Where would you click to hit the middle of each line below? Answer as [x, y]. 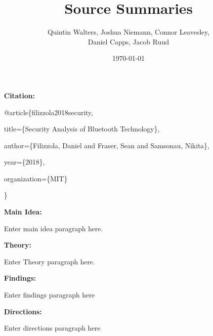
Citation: [20, 95]
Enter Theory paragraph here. [49, 261]
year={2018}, [24, 162]
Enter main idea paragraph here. [53, 228]
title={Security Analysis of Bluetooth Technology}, [82, 129]
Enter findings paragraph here [49, 295]
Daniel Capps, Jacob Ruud [128, 41]
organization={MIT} [36, 178]
